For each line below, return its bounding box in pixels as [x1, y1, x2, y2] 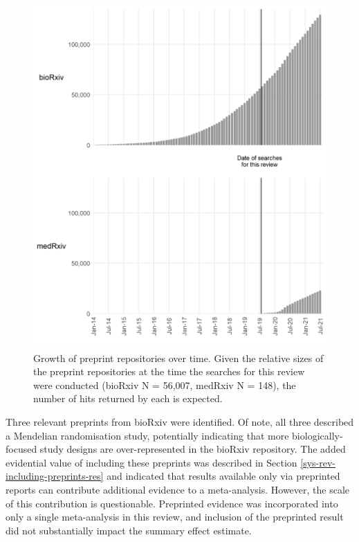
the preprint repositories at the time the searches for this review [33, 364, 305, 379]
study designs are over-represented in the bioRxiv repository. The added [39, 442, 346, 456]
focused [6, 442, 37, 456]
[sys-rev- [300, 455, 336, 469]
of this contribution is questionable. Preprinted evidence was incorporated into [6, 496, 338, 510]
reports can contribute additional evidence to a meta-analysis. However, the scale [6, 482, 350, 496]
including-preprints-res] [6, 469, 104, 483]
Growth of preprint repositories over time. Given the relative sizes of [33, 350, 324, 365]
